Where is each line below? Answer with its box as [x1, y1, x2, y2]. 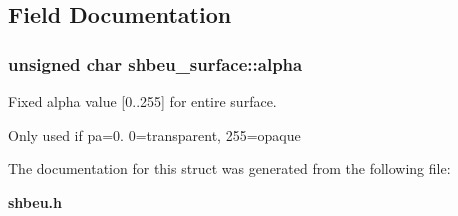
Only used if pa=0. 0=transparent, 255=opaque [8, 124, 301, 145]
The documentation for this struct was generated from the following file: [8, 158, 451, 179]
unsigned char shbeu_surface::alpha [8, 51, 303, 76]
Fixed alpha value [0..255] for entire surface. [8, 91, 277, 111]
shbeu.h [8, 191, 62, 212]
